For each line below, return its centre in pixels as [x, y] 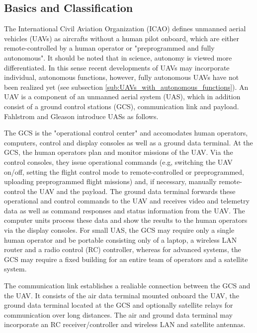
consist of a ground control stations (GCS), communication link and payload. [122, 106]
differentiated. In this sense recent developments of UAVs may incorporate [117, 67]
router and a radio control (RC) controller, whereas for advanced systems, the [123, 249]
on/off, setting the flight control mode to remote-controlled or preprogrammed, [124, 171]
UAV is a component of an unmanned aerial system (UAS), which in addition [122, 97]
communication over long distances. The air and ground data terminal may [118, 314]
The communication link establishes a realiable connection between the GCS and [127, 286]
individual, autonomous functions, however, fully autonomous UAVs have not [122, 77]
